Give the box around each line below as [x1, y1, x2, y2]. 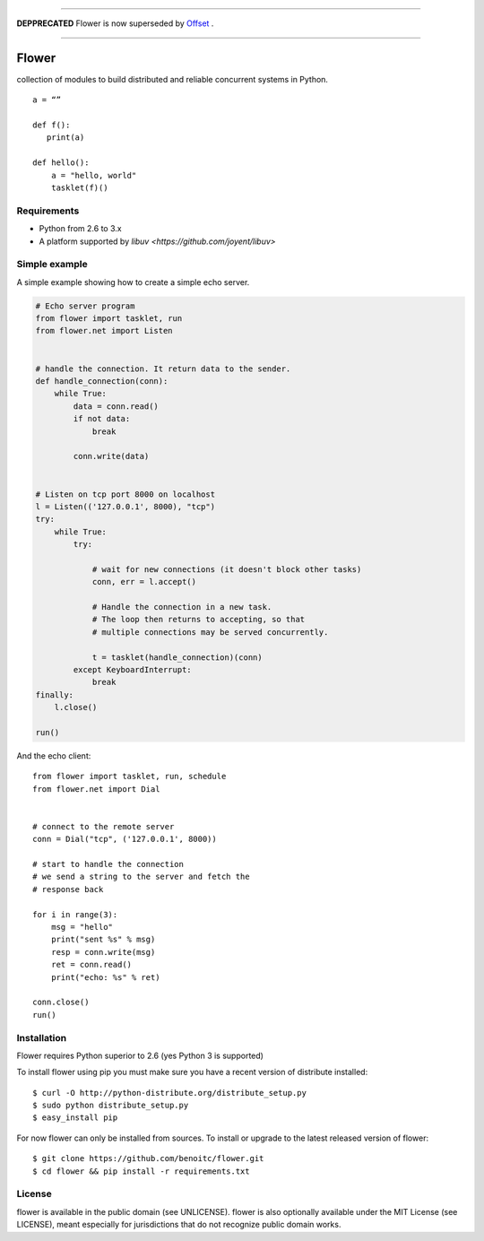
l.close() [54, 702, 98, 713]
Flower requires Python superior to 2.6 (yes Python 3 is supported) [16, 1050, 264, 1061]
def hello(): [32, 158, 90, 168]
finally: [35, 690, 74, 699]
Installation [16, 1031, 67, 1044]
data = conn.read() [73, 401, 159, 412]
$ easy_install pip [32, 1113, 118, 1123]
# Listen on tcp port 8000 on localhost [35, 489, 215, 499]
